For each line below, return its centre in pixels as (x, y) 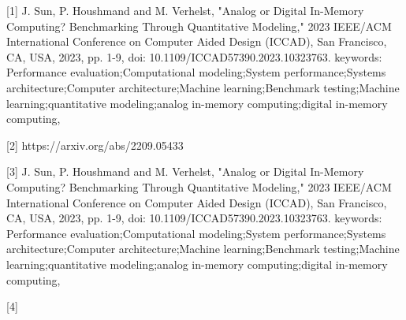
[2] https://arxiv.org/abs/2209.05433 (95, 145)
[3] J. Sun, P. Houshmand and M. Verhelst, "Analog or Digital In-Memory (185, 171)
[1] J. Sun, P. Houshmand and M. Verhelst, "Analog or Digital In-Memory (185, 10)
